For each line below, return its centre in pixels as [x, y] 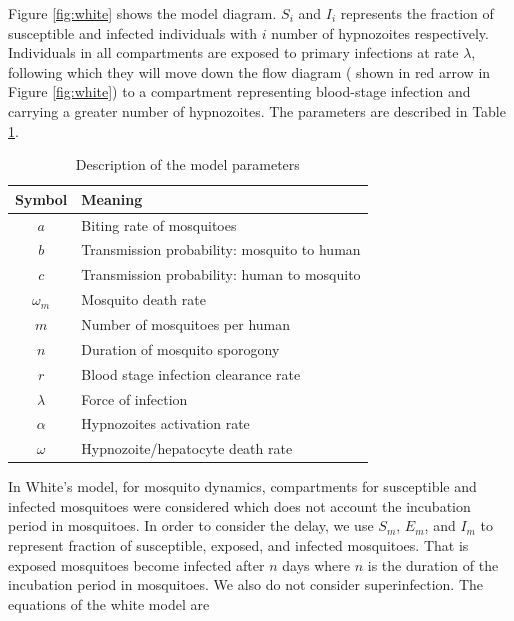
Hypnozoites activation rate [165, 423]
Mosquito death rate [143, 299]
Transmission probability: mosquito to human [221, 249]
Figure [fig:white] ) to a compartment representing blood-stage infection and [239, 91]
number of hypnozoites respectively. [380, 32]
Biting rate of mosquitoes [159, 224]
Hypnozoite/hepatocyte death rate [187, 448]
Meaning [112, 198]
